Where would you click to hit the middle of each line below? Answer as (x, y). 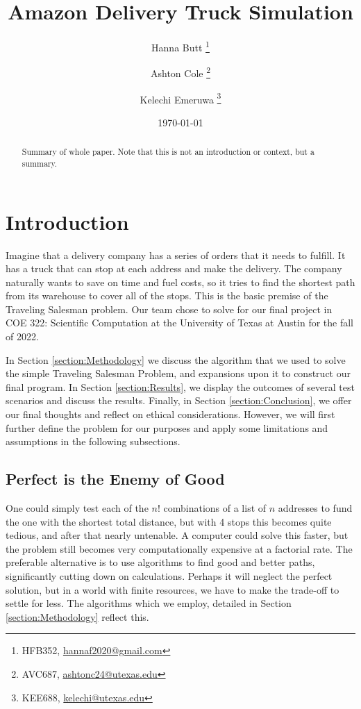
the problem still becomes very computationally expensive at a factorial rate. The (179, 548)
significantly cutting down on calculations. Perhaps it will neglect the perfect (169, 576)
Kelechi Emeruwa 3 (180, 98)
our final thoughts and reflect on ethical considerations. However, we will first (170, 414)
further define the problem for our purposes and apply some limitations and (167, 427)
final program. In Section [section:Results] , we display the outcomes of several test (180, 386)
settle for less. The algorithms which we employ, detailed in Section (149, 603)
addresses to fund (315, 508)
